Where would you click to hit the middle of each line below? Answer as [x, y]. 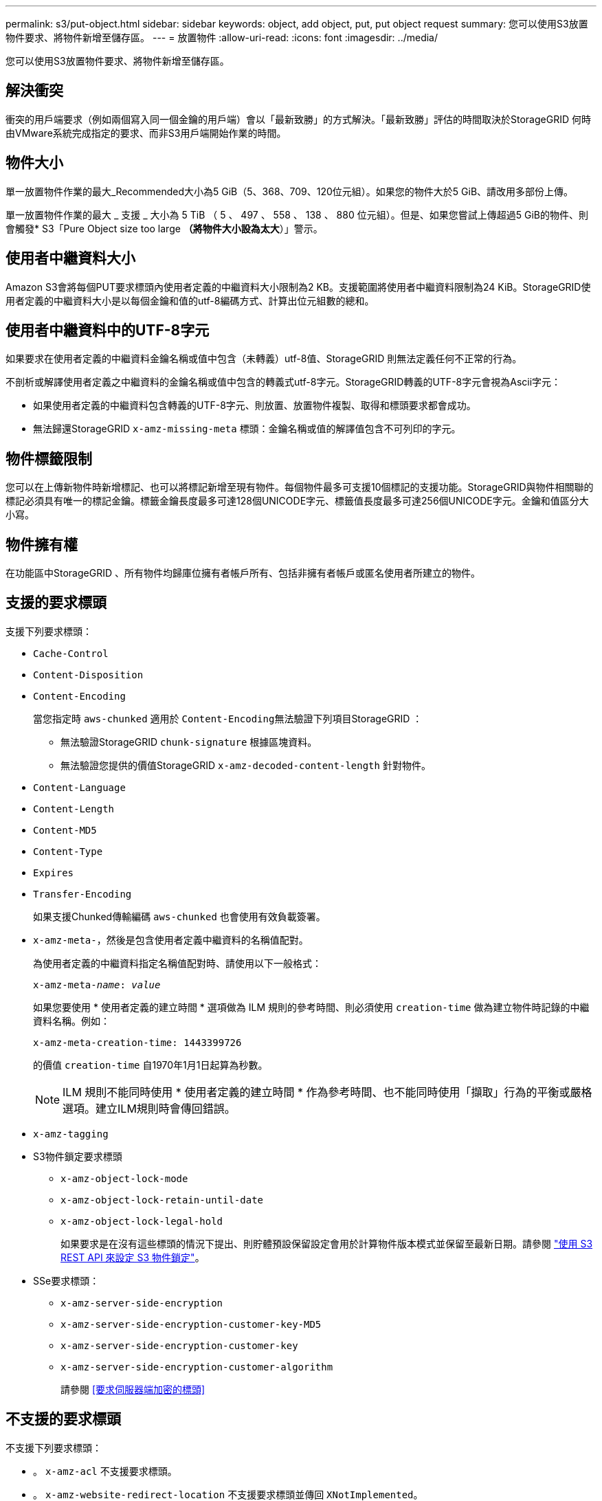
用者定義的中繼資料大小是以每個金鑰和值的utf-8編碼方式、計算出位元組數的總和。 [190, 300]
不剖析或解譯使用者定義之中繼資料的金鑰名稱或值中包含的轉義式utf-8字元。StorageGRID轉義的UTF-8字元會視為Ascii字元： [283, 382]
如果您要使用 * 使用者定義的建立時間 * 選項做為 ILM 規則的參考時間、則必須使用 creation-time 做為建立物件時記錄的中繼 [311, 1007]
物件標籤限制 [49, 458]
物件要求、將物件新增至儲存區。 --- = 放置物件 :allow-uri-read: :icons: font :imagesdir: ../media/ [222, 37]
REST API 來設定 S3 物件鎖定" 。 [133, 1257]
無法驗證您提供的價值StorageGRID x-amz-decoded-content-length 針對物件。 [246, 765]
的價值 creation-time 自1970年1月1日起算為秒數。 [150, 1065]
